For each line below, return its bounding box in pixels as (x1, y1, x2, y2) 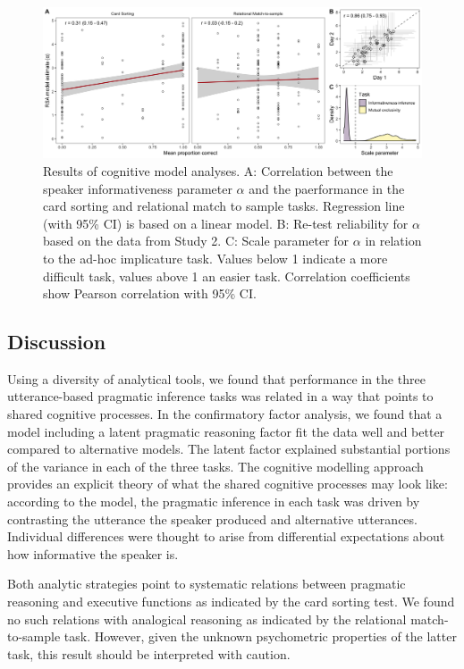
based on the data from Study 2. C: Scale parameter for (43, 231, 350, 250)
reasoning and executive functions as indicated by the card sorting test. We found (7, 592, 455, 611)
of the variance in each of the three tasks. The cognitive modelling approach (7, 456, 424, 475)
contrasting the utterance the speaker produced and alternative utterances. (7, 509, 418, 528)
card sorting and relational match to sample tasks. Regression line (43, 197, 405, 215)
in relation (365, 231, 422, 250)
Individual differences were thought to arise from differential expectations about (7, 527, 445, 546)
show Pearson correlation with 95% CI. (43, 284, 257, 303)
